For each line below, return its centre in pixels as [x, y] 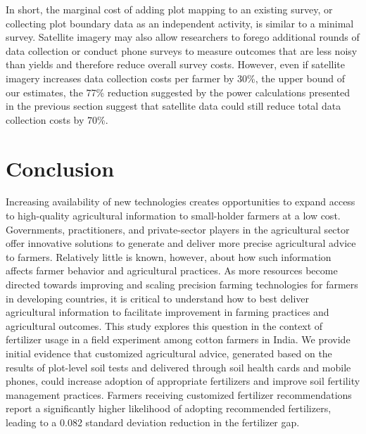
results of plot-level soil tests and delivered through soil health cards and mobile [178, 367]
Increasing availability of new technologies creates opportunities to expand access [181, 202]
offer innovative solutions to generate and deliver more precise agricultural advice [181, 243]
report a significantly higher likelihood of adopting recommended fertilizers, [169, 408]
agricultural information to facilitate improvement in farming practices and [168, 312]
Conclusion [60, 168]
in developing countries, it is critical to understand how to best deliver [157, 298]
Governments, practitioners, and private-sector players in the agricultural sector [178, 229]
